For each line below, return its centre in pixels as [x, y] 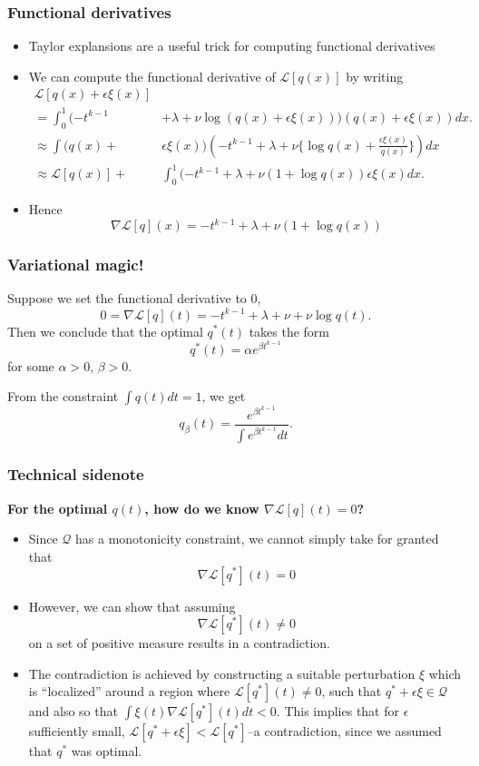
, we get [224, 396]
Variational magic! [76, 265]
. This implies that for [337, 711]
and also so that [73, 711]
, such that [352, 691]
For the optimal [58, 508]
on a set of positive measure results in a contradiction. [180, 643]
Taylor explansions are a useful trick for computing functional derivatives [232, 46]
